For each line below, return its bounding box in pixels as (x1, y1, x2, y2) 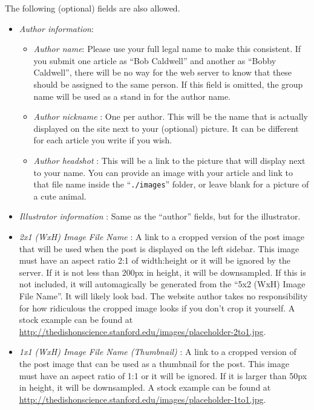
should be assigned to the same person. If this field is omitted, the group (33, 77, 303, 90)
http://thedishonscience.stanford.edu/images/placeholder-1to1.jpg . (19, 392, 266, 405)
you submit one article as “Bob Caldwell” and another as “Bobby (33, 54, 276, 67)
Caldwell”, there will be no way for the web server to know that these (33, 66, 292, 79)
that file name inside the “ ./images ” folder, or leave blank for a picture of (33, 178, 309, 190)
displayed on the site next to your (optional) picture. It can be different (33, 122, 299, 134)
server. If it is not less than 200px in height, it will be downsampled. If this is (19, 265, 306, 278)
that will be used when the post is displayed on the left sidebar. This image (19, 242, 299, 255)
